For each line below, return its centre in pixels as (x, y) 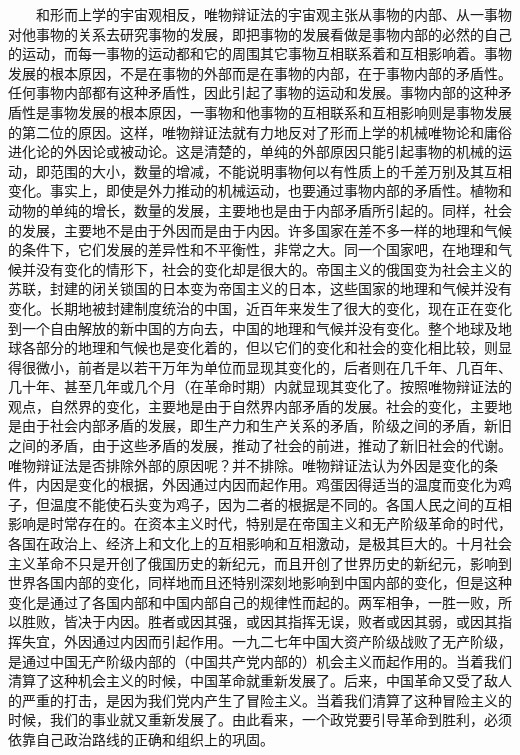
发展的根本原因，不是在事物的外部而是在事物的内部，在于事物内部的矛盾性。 (260, 72)
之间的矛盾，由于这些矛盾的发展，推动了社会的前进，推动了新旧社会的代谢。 (260, 445)
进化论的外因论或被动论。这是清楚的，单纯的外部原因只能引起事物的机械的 (253, 151)
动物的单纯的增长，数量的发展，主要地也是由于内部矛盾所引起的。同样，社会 (260, 209)
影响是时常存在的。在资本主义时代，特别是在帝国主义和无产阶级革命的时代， (260, 523)
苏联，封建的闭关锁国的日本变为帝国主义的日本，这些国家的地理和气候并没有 (260, 288)
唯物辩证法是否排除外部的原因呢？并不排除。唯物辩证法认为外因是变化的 (246, 464)
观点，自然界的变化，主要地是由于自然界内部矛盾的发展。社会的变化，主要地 (260, 405)
